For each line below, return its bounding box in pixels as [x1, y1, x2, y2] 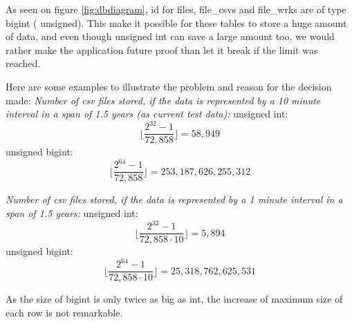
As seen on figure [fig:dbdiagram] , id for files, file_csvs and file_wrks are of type [6, 2, 346, 16]
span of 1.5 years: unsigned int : [6, 206, 138, 220]
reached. [6, 56, 41, 70]
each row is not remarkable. [6, 305, 123, 319]
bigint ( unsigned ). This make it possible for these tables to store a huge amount [6, 15, 347, 30]
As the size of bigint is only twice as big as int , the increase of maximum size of [6, 292, 343, 306]
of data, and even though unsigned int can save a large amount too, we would [6, 29, 335, 44]
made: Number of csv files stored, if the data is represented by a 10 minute [6, 93, 321, 107]
